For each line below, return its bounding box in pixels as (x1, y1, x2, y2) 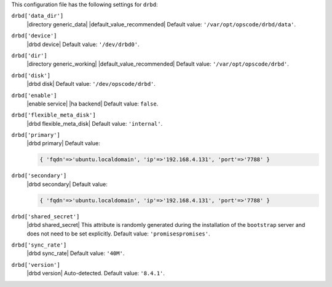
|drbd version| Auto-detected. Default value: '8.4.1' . (26, 270, 165, 277)
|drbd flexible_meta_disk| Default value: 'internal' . (26, 120, 163, 127)
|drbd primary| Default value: (26, 140, 101, 147)
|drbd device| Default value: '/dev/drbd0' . (26, 40, 140, 48)
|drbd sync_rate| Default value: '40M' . (26, 250, 125, 257)
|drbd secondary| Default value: (26, 180, 108, 188)
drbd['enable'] (11, 92, 58, 99)
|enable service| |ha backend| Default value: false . (26, 100, 159, 107)
